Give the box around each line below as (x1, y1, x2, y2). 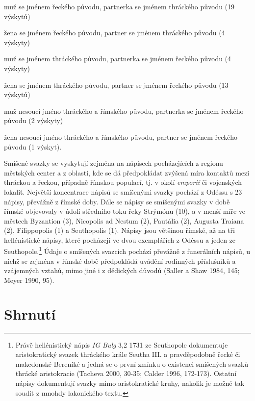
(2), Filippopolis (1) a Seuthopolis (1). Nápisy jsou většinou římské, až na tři (4, 225, 235, 235)
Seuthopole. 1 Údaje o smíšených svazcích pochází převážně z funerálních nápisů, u (4, 245, 251, 256)
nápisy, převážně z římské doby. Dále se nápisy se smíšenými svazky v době (4, 196, 230, 206)
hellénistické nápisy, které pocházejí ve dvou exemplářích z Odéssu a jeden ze (4, 234, 236, 245)
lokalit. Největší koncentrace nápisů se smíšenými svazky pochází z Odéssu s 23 (4, 186, 242, 197)
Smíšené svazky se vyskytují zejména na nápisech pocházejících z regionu (4, 158, 223, 168)
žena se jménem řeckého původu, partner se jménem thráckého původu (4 (4, 27, 225, 38)
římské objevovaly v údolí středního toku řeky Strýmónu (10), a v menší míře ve (4, 206, 245, 216)
